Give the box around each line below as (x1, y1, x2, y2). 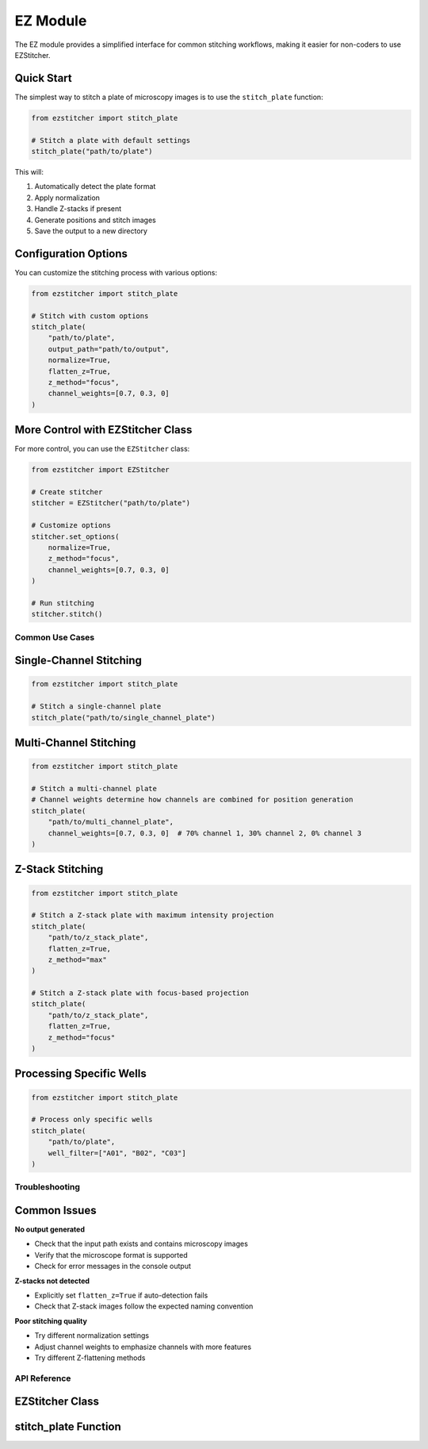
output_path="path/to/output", (48, 344, 170, 353)
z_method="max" (48, 955, 107, 964)
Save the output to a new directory (34, 226, 148, 236)
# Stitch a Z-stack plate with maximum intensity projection (31, 911, 274, 920)
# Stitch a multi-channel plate (31, 784, 158, 793)
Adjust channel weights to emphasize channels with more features (34, 1342, 252, 1351)
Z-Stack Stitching (14, 863, 104, 876)
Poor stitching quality (14, 1316, 87, 1325)
